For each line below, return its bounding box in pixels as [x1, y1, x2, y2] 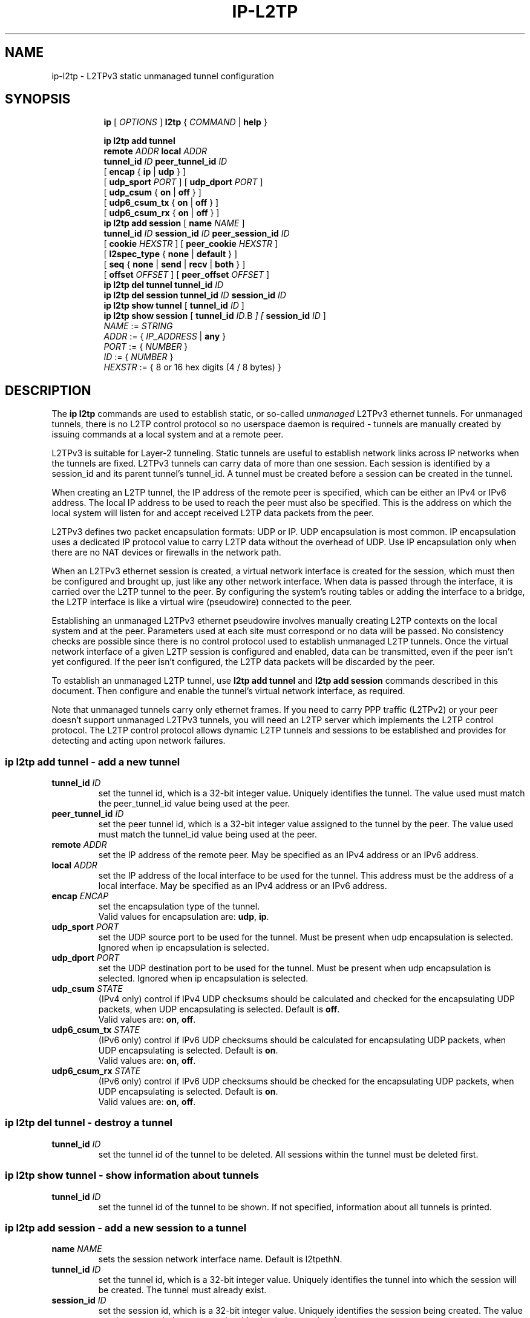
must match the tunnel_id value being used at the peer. [98, 829, 318, 840]
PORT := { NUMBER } [103, 341, 188, 352]
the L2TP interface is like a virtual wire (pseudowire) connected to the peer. [51, 597, 352, 608]
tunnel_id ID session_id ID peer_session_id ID [103, 228, 290, 239]
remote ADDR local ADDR [103, 146, 208, 157]
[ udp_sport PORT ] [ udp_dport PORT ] [103, 177, 263, 188]
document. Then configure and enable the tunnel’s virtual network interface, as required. [51, 686, 405, 697]
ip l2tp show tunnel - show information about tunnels [5, 1169, 259, 1182]
